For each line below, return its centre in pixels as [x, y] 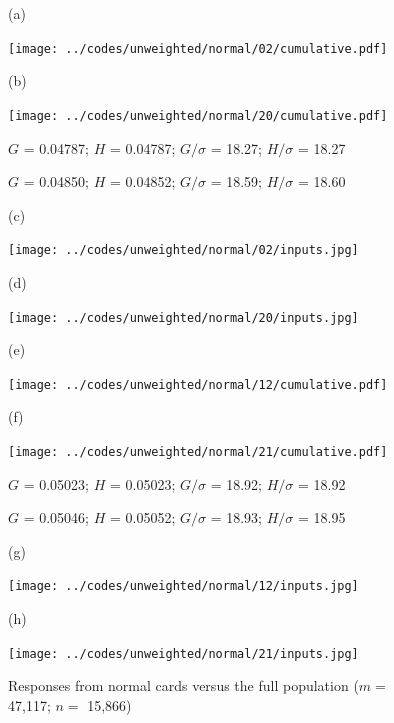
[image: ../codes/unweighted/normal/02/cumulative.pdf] [198, 48]
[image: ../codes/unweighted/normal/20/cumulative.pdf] [198, 115]
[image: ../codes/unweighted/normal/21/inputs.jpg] [183, 653]
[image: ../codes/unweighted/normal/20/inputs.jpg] [183, 317]
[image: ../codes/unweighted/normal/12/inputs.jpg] [183, 586]
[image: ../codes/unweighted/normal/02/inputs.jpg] [183, 250]
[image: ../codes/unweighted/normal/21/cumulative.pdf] [198, 452]
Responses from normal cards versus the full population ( [183, 685]
